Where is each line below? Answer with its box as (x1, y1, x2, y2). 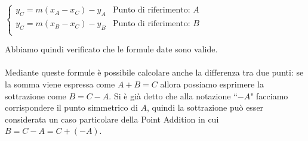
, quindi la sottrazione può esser (146, 101, 264, 114)
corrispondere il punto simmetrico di (5, 101, 138, 114)
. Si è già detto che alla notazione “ (109, 89, 238, 102)
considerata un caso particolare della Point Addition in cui (5, 112, 219, 125)
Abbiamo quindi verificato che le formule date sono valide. (5, 43, 218, 55)
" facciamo (250, 89, 288, 102)
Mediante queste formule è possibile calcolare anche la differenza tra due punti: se (5, 66, 304, 79)
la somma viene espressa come (5, 77, 115, 90)
